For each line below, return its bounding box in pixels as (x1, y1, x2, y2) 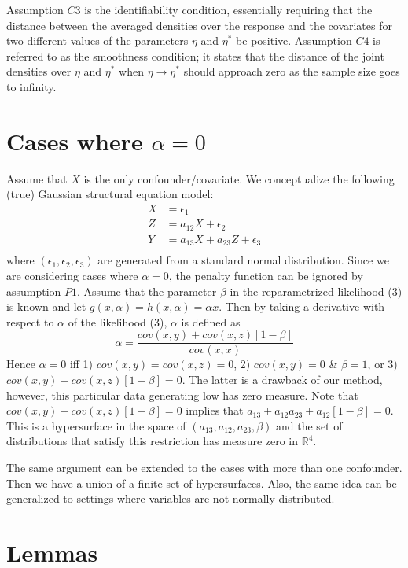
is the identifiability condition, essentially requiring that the (84, 2, 373, 17)
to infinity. (6, 78, 57, 94)
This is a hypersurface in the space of (6, 417, 186, 433)
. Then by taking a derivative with (219, 298, 385, 315)
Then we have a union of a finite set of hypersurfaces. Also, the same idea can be (6, 474, 397, 491)
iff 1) (69, 356, 94, 372)
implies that (186, 402, 244, 419)
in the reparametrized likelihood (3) (230, 282, 402, 299)
